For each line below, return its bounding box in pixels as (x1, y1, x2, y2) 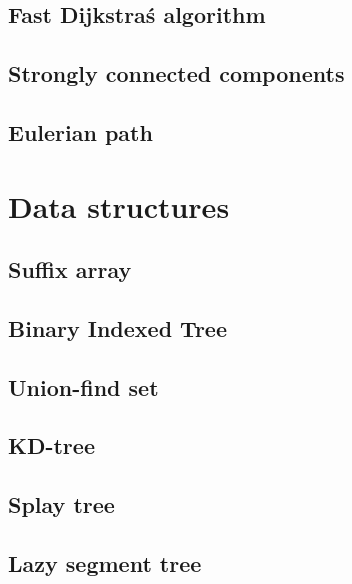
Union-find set (8, 371, 159, 402)
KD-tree (8, 430, 95, 461)
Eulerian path (8, 116, 153, 147)
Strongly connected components (8, 58, 345, 89)
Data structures (8, 185, 230, 226)
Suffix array (8, 254, 132, 285)
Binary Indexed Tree (8, 312, 227, 343)
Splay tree (8, 489, 115, 520)
